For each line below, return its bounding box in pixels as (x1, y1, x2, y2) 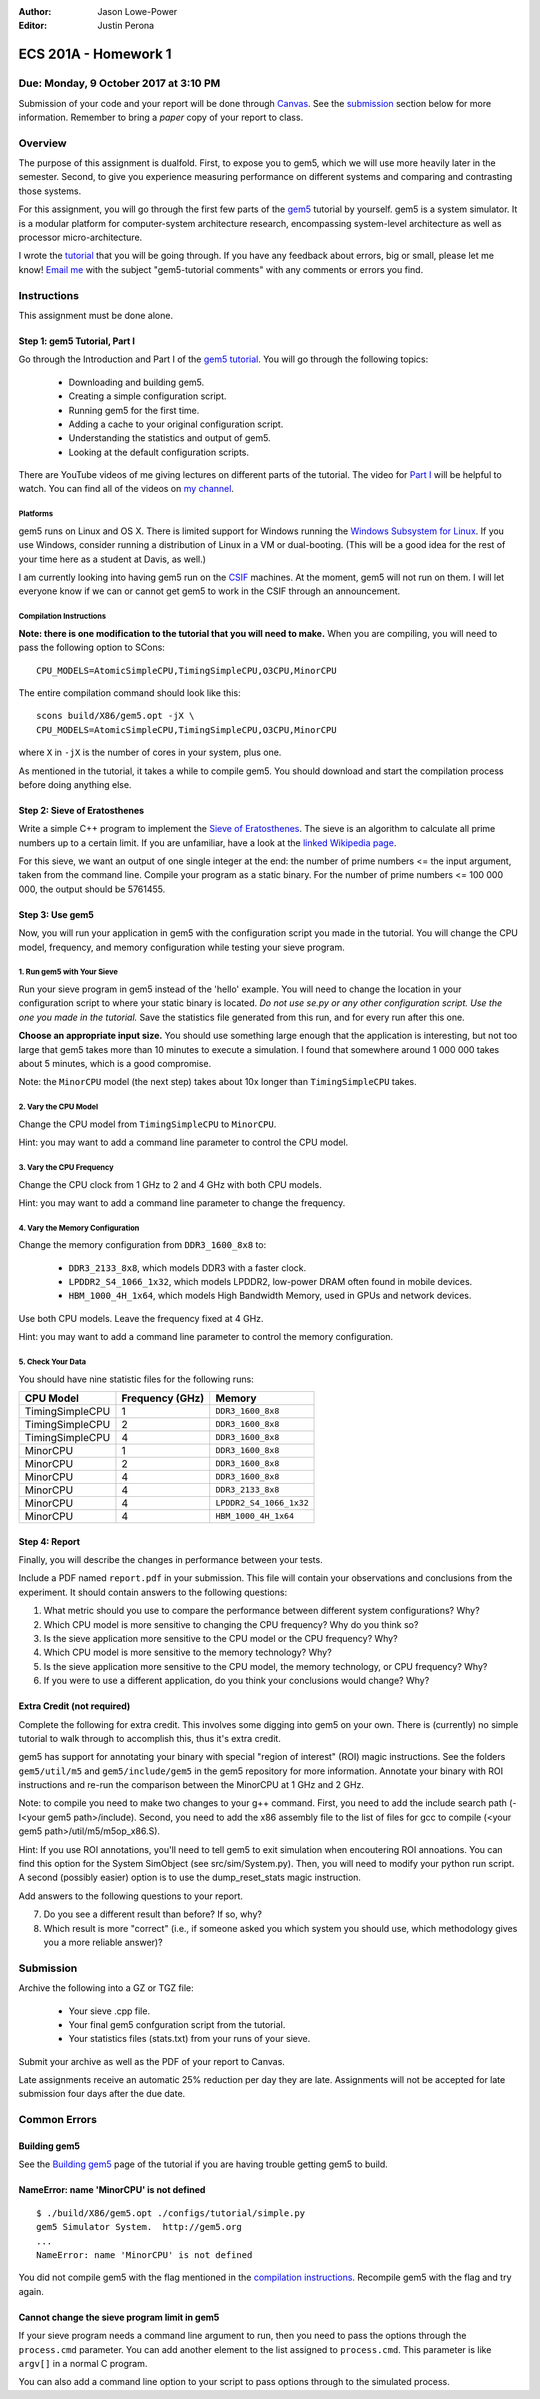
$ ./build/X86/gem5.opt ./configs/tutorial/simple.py (36, 2207, 305, 2219)
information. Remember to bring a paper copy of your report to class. (18, 111, 304, 123)
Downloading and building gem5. (68, 376, 205, 388)
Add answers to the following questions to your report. (18, 1890, 244, 1902)
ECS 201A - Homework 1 (18, 46, 172, 63)
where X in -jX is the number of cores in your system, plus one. (18, 746, 282, 759)
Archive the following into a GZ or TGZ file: (18, 1982, 194, 1994)
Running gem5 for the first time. (68, 404, 200, 416)
